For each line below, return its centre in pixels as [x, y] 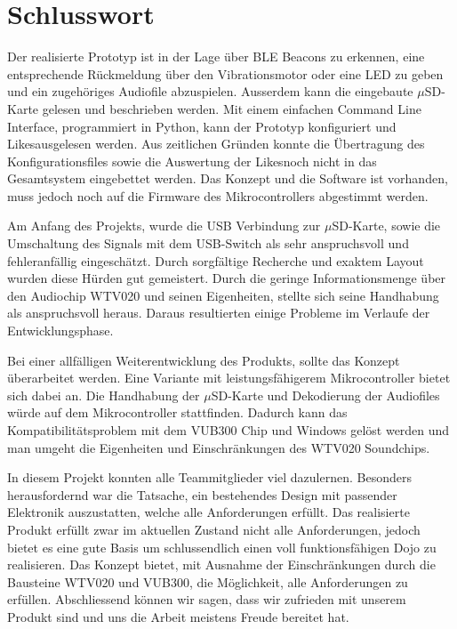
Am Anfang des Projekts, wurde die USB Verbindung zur [164, 226]
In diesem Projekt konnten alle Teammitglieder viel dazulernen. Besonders [209, 477]
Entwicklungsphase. [60, 331]
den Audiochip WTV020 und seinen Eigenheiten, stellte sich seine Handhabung [223, 295]
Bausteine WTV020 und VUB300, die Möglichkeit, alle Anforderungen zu [208, 581]
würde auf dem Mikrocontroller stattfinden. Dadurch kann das [177, 412]
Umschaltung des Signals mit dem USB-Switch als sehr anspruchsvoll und [208, 243]
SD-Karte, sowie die [386, 226]
